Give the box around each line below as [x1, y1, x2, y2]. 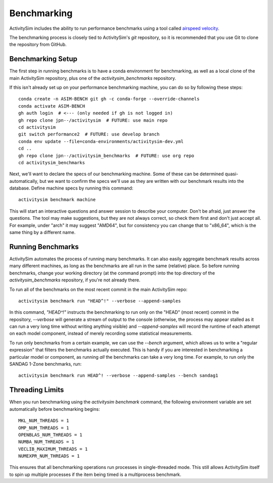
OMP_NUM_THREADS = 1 [18, 425, 69, 430]
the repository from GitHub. [9, 41, 67, 47]
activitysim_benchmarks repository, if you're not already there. [9, 277, 141, 283]
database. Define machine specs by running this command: [9, 185, 133, 191]
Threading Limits [9, 385, 64, 394]
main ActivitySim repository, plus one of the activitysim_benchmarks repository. [9, 75, 176, 81]
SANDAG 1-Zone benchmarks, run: [9, 361, 82, 367]
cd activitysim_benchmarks [18, 160, 85, 165]
